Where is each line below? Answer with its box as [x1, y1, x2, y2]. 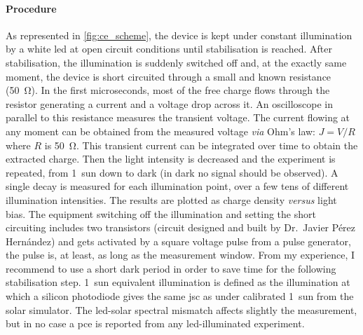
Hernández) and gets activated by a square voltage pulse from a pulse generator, [6, 233, 351, 248]
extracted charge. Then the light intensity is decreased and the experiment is [6, 151, 336, 166]
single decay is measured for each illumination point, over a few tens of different [6, 179, 349, 193]
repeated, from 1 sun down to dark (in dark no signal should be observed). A [6, 165, 338, 179]
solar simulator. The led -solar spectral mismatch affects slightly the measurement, [6, 302, 357, 317]
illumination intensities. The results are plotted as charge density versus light [6, 192, 337, 207]
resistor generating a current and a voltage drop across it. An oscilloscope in [6, 96, 333, 111]
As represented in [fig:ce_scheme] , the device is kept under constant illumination [6, 27, 352, 42]
